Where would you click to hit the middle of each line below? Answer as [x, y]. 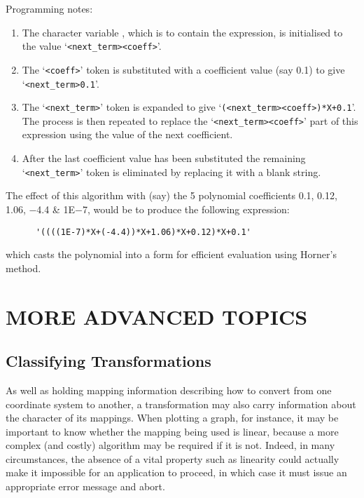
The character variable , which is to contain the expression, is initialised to [182, 32]
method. [23, 268]
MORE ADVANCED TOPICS [157, 316]
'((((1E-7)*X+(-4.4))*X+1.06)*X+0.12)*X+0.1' [143, 232]
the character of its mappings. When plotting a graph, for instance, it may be [172, 418]
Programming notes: [49, 8]
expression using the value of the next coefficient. [127, 134]
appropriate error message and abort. [85, 486]
